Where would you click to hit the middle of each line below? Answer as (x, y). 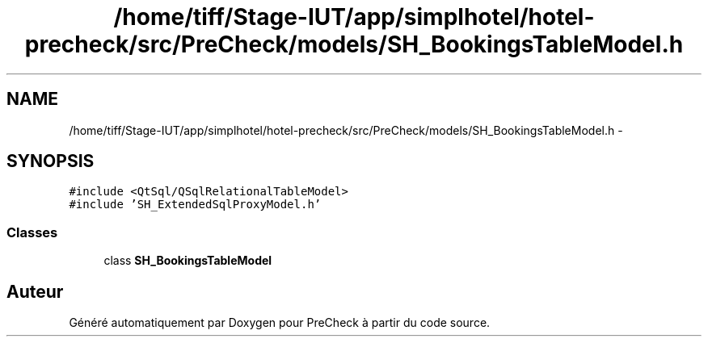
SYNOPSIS (51, 161)
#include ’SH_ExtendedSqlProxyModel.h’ (195, 205)
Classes (32, 232)
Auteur (35, 291)
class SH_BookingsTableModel (188, 261)
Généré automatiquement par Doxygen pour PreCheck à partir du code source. (280, 323)
